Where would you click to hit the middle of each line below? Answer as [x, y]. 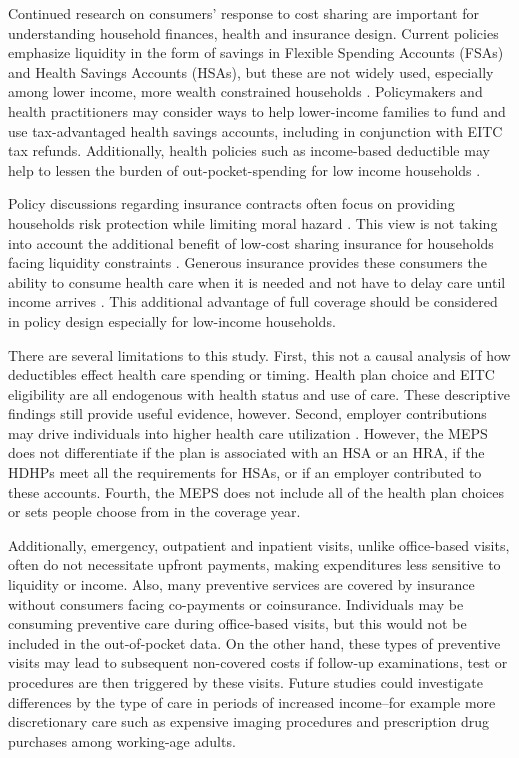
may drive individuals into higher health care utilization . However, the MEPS [248, 432]
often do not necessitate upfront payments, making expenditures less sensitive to [254, 564]
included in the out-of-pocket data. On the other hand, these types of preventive [254, 642]
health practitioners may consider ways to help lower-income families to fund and [257, 110]
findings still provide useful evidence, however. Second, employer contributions [247, 413]
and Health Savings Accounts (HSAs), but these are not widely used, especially [251, 71]
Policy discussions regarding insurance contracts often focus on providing [231, 203]
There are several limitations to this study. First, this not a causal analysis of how [259, 354]
